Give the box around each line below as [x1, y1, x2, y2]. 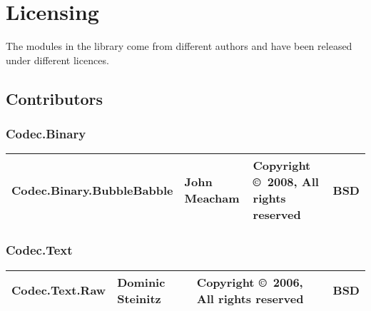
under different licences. [6, 52, 109, 67]
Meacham [184, 190, 240, 207]
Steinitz [117, 290, 161, 307]
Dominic [117, 273, 166, 290]
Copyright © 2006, [196, 273, 303, 290]
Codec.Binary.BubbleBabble [11, 181, 173, 198]
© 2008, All [253, 173, 319, 190]
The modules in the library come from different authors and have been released [6, 39, 352, 53]
